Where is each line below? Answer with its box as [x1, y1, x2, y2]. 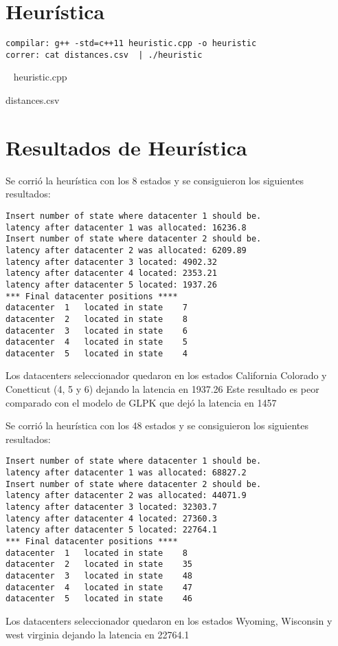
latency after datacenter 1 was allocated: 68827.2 [5, 468, 247, 478]
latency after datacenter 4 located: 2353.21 [5, 268, 217, 279]
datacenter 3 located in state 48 [5, 571, 193, 581]
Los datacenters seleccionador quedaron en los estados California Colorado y [5, 368, 327, 383]
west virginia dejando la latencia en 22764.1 [5, 627, 190, 641]
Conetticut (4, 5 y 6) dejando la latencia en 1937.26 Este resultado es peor [5, 382, 319, 396]
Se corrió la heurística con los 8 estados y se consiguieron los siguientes [5, 173, 304, 187]
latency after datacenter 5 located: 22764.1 [5, 525, 217, 535]
